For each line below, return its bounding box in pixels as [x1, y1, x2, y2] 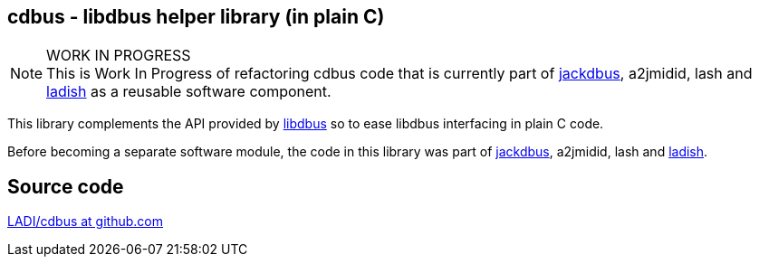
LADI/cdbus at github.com [7, 213, 163, 230]
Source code [7, 174, 124, 198]
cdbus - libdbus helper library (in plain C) [7, 5, 385, 28]
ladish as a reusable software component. [46, 82, 331, 101]
